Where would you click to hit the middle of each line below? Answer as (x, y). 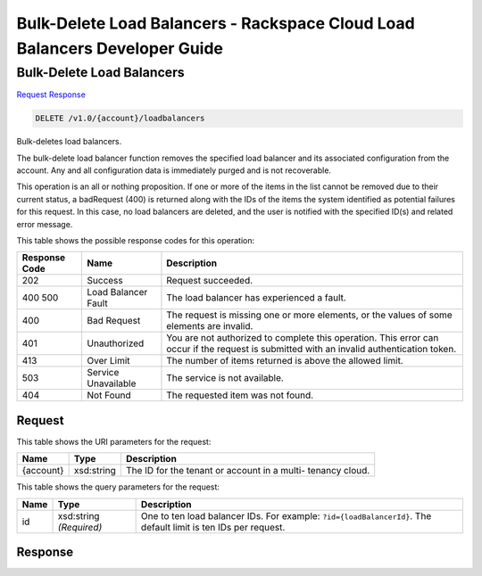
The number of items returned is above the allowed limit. (285, 361)
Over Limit (108, 361)
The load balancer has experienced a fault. (257, 298)
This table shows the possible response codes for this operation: (136, 240)
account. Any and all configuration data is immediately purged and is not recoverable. (174, 170)
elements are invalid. (210, 326)
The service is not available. (225, 378)
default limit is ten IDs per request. (213, 527)
